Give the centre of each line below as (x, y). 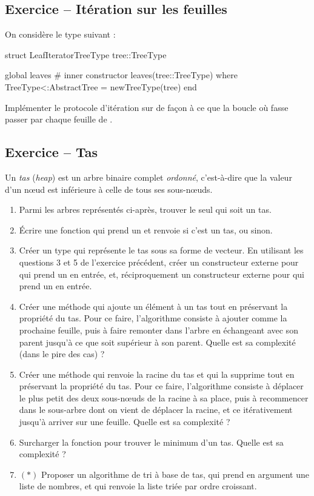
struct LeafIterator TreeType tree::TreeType (86, 54)
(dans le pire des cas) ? (62, 354)
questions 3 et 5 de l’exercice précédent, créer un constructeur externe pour (159, 262)
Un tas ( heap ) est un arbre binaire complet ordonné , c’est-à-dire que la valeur (149, 177)
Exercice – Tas (52, 152)
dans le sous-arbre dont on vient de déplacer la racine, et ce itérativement (156, 410)
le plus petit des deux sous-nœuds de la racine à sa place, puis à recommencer (164, 397)
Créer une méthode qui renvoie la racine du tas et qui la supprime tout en (157, 374)
